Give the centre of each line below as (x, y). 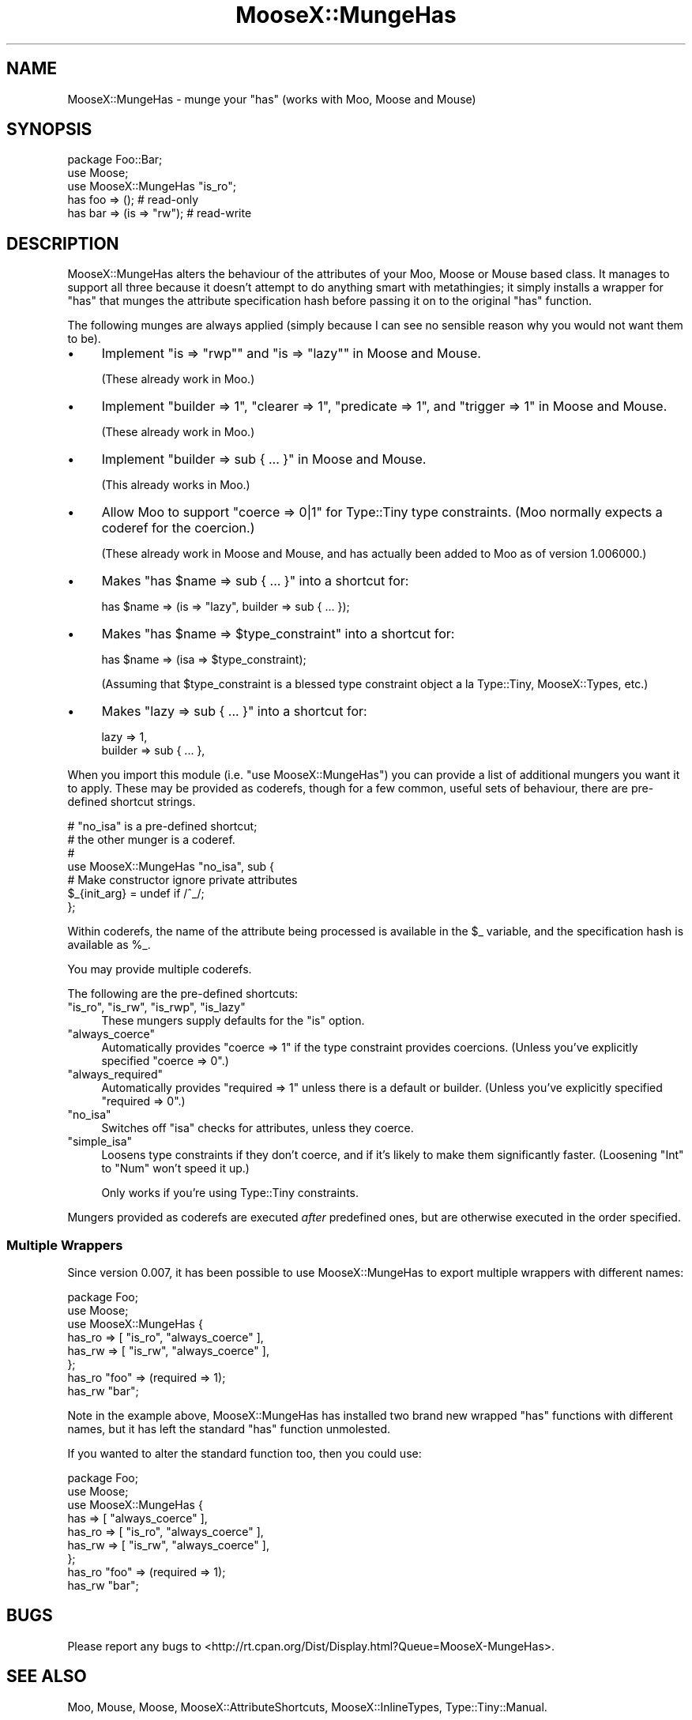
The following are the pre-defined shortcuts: (183, 994)
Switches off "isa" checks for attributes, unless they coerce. (258, 1128)
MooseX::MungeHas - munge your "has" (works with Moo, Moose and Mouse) (272, 99)
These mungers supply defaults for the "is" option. (233, 1021)
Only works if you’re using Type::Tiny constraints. (230, 1193)
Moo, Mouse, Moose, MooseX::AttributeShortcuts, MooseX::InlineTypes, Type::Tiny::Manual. (307, 1707)
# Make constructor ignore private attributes (182, 880)
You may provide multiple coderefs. (160, 969)
